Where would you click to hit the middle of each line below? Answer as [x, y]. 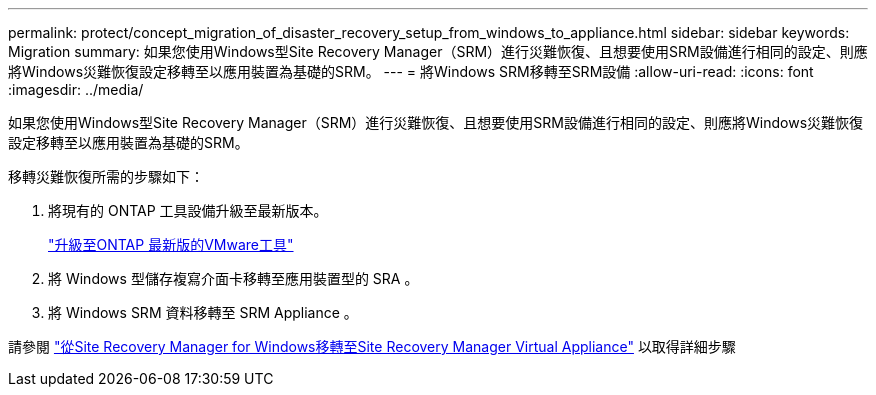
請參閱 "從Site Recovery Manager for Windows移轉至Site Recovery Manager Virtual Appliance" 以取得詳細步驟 [372, 346]
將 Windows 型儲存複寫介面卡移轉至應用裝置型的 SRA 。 [233, 278]
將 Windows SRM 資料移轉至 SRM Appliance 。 [203, 312]
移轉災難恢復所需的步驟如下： [106, 176]
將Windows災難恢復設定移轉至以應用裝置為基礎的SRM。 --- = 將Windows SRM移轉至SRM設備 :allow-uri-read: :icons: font [411, 71]
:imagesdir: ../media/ [76, 89]
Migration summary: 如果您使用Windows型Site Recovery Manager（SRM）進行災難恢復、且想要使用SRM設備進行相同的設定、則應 [438, 51]
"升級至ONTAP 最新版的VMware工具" [171, 244]
